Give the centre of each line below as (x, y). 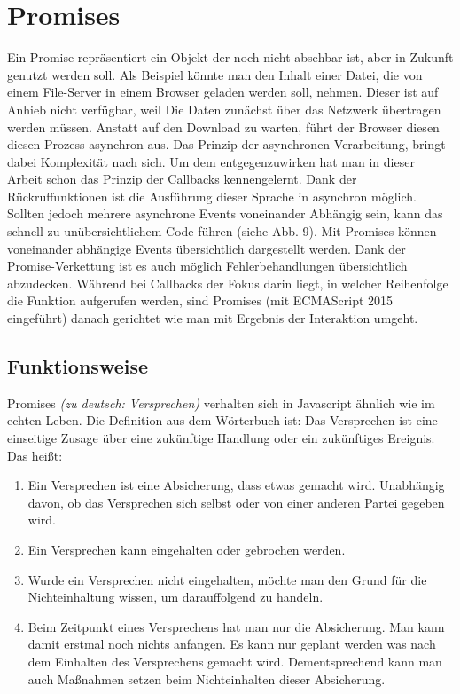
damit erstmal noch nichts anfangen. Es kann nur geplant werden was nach (232, 644)
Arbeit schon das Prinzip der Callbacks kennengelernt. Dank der (182, 179)
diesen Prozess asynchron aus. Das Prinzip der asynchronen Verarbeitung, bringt (226, 144)
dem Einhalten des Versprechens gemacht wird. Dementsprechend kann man (235, 661)
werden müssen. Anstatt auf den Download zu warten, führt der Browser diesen (223, 126)
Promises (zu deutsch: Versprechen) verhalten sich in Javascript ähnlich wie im (221, 402)
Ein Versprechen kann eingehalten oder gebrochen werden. (187, 549)
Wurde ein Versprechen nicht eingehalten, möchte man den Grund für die (227, 579)
